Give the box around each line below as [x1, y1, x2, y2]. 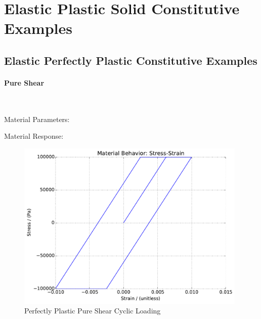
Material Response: [4, 131, 64, 141]
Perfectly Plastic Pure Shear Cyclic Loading [24, 305, 161, 316]
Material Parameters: [4, 113, 70, 124]
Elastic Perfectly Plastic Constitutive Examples [4, 52, 257, 68]
